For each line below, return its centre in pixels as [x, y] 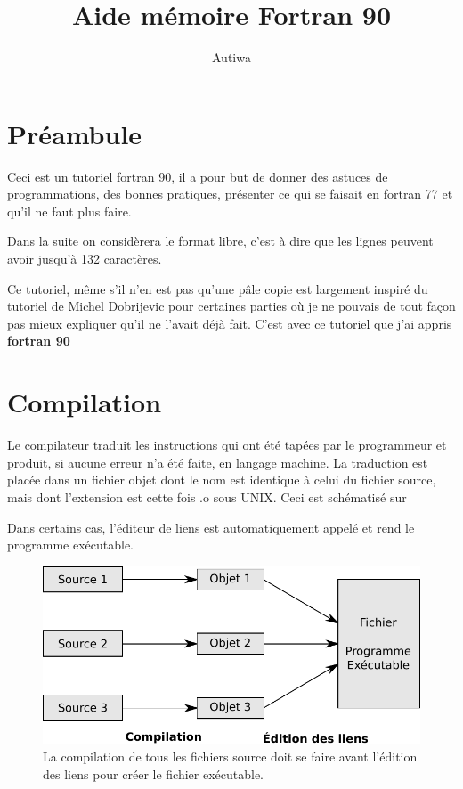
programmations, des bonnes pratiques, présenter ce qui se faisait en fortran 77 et [230, 194]
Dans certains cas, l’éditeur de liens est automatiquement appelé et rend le [211, 527]
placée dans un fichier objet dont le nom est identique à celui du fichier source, [222, 480]
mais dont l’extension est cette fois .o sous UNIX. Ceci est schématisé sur [207, 496]
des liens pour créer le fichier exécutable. [154, 773]
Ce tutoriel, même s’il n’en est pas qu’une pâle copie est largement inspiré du [218, 288]
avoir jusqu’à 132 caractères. [85, 259]
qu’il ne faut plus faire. [69, 211]
